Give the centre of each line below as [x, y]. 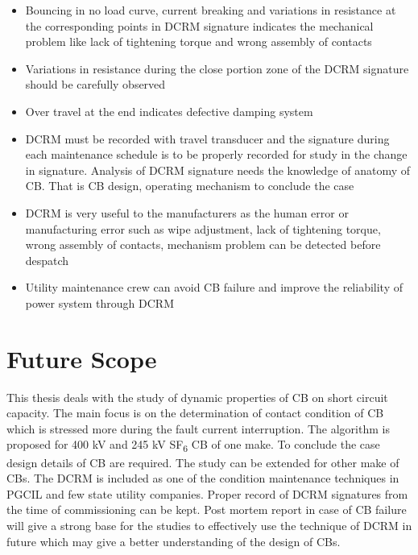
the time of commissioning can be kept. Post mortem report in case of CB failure [207, 509]
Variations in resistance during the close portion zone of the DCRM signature [217, 68]
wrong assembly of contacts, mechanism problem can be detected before [203, 244]
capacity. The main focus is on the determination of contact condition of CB [195, 413]
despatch [47, 260]
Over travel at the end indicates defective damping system [169, 111]
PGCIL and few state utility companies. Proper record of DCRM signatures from [207, 493]
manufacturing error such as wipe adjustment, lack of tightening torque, [203, 228]
